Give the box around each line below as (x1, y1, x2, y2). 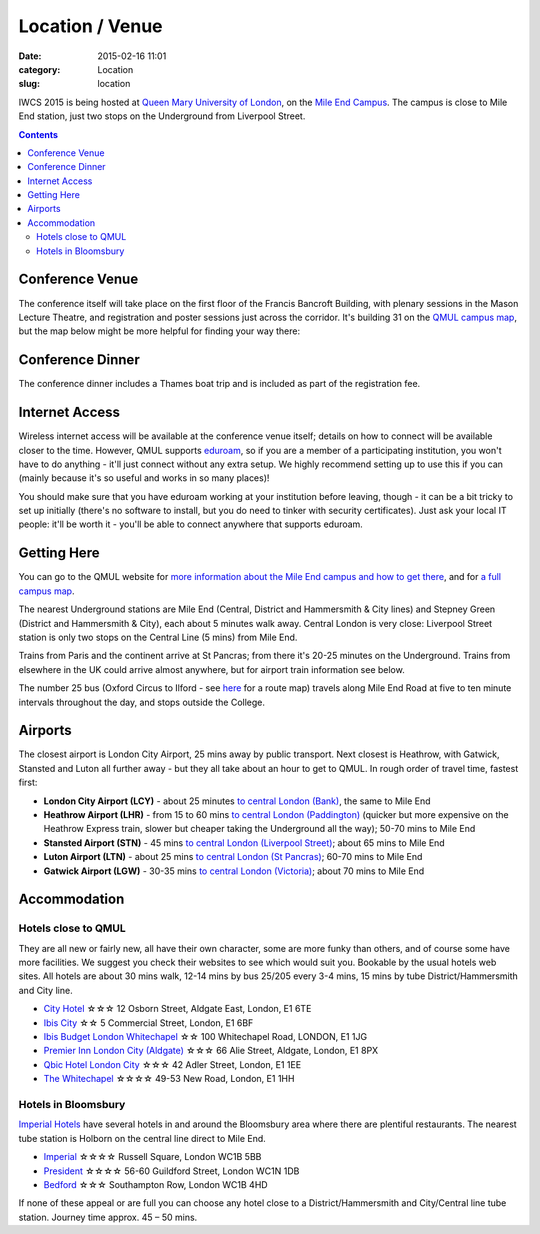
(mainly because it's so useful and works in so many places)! (18, 472, 270, 484)
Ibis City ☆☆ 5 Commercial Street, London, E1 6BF (43, 1016, 254, 1029)
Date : (18, 50, 42, 62)
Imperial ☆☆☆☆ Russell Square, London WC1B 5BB (43, 1151, 262, 1163)
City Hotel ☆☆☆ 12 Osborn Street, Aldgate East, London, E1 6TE (43, 1003, 312, 1015)
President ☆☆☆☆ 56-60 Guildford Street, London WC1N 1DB (43, 1165, 300, 1177)
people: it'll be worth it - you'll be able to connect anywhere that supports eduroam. (18, 518, 364, 530)
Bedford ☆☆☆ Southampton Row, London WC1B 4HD (43, 1178, 269, 1190)
